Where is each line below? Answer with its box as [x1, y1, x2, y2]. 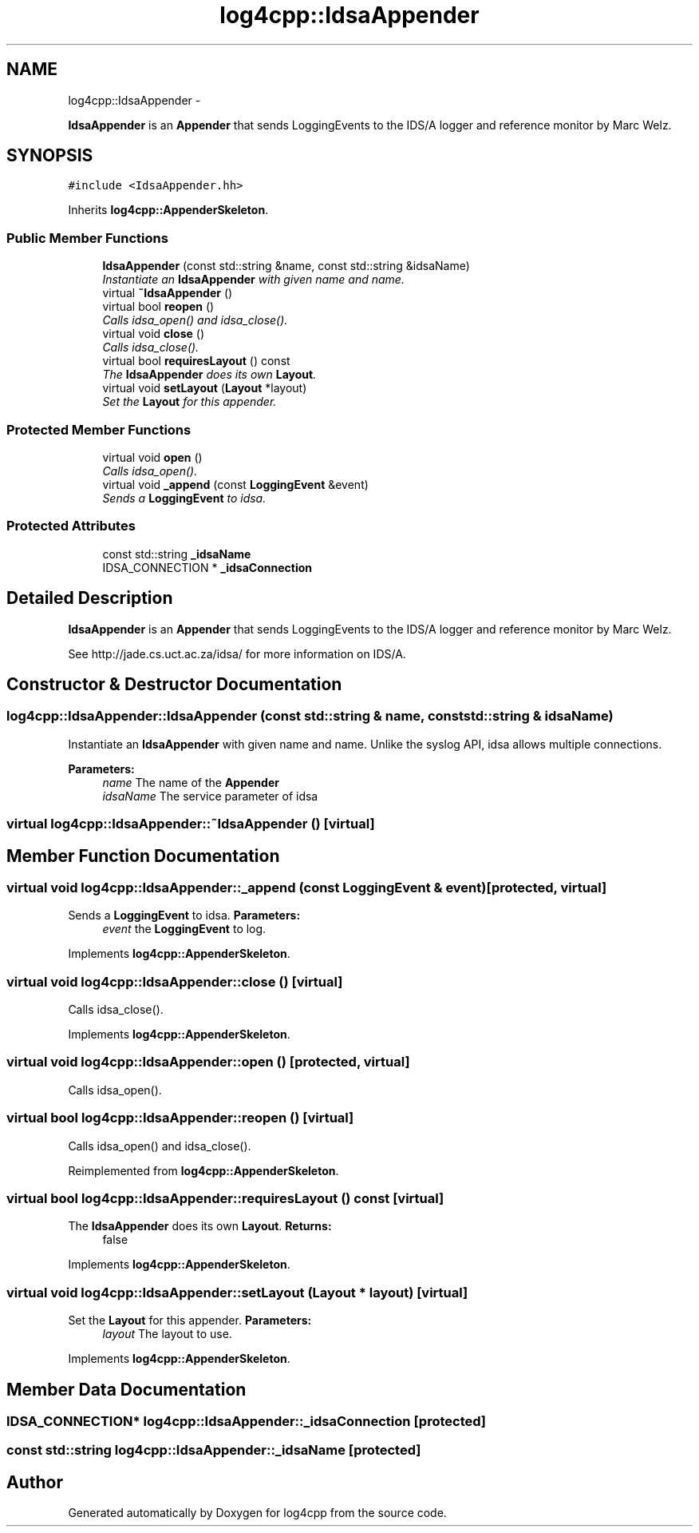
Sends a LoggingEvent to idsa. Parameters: [68, 908, 301, 923]
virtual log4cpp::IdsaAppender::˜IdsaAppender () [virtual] [6, 816, 375, 832]
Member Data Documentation [6, 1379, 247, 1400]
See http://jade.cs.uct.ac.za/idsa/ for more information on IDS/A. [68, 646, 406, 661]
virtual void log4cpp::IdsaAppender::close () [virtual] [6, 973, 343, 990]
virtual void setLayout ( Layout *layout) [102, 381, 307, 395]
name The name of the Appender [102, 775, 279, 789]
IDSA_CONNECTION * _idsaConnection [102, 560, 312, 574]
